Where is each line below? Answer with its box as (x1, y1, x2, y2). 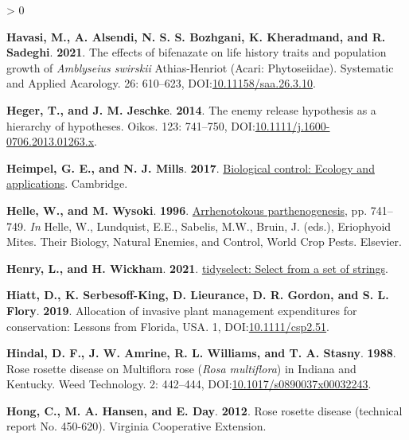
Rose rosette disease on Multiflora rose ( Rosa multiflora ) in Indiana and (6, 360, 356, 376)
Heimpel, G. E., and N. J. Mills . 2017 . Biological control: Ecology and (6, 159, 375, 176)
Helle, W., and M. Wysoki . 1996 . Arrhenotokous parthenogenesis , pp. (6, 201, 368, 218)
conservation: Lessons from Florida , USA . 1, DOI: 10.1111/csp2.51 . (6, 317, 329, 334)
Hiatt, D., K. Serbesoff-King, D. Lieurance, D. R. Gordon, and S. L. (6, 286, 389, 303)
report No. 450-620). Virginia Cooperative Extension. (6, 418, 267, 434)
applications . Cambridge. (6, 175, 128, 192)
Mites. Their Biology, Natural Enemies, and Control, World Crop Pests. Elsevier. (6, 233, 402, 250)
